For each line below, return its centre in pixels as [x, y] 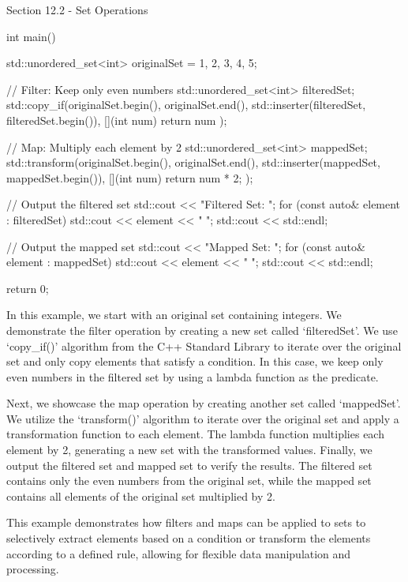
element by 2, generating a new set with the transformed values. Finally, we [189, 450]
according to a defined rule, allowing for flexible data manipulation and [179, 553]
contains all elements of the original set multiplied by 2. [141, 496]
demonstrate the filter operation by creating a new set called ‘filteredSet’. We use [202, 330]
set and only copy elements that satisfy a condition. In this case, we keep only [195, 361]
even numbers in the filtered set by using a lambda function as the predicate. [193, 376]
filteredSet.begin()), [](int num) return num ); [117, 120]
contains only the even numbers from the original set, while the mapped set [189, 481]
